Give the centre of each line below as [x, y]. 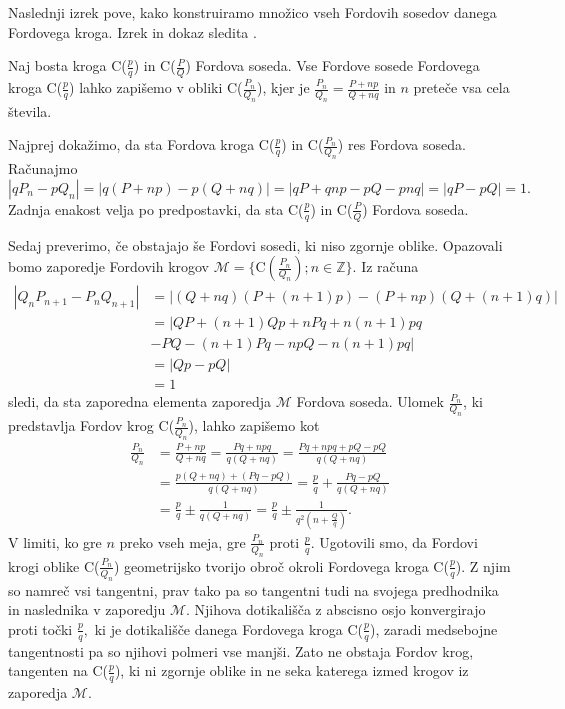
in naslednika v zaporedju [87, 609]
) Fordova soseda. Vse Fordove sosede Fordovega [332, 65]
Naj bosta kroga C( [67, 65]
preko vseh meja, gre [182, 541]
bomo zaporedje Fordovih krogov [109, 266]
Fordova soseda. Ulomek [370, 401]
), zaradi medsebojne [433, 628]
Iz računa [390, 266]
